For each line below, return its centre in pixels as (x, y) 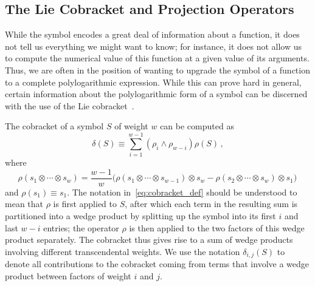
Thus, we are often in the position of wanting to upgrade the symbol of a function (157, 70)
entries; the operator (81, 227)
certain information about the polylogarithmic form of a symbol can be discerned (156, 94)
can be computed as (197, 126)
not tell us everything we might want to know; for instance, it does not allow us (154, 46)
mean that (24, 204)
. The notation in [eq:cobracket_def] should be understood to (182, 192)
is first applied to (85, 204)
